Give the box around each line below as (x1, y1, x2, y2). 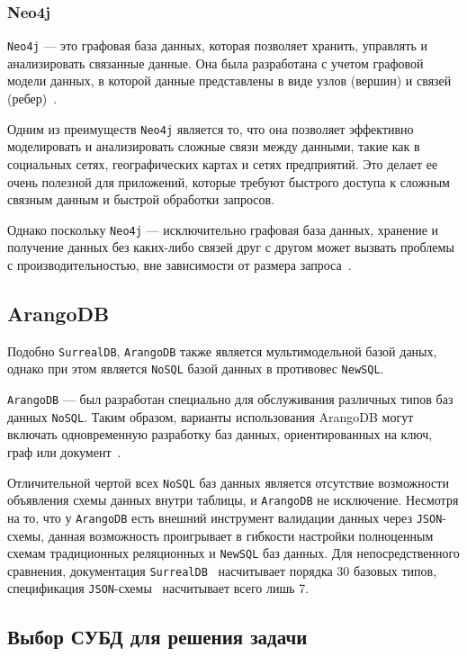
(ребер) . (7, 89, 58, 108)
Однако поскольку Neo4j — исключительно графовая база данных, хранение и (7, 220, 439, 238)
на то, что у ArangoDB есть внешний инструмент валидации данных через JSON (7, 508, 443, 526)
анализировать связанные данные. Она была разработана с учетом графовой (7, 53, 424, 72)
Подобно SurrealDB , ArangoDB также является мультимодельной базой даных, (7, 341, 437, 360)
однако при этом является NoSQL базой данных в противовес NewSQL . (7, 359, 384, 378)
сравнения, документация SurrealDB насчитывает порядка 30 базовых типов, (7, 561, 437, 580)
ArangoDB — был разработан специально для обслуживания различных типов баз (7, 390, 454, 409)
